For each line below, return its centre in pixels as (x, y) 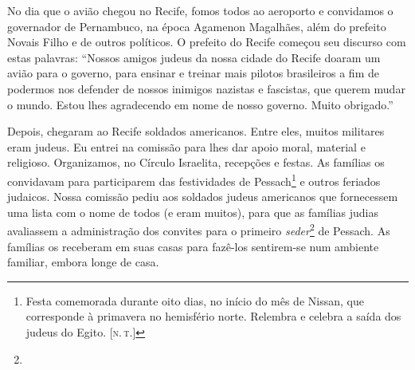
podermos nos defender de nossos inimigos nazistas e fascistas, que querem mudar (206, 88)
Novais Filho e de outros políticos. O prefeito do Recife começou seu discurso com (207, 42)
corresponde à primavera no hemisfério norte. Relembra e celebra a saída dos (213, 316)
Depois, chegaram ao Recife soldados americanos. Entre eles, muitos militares (196, 131)
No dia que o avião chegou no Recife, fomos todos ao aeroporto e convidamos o (200, 10)
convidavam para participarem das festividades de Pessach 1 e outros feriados (194, 179)
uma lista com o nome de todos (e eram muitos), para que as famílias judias (193, 212)
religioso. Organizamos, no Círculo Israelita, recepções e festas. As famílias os (196, 162)
